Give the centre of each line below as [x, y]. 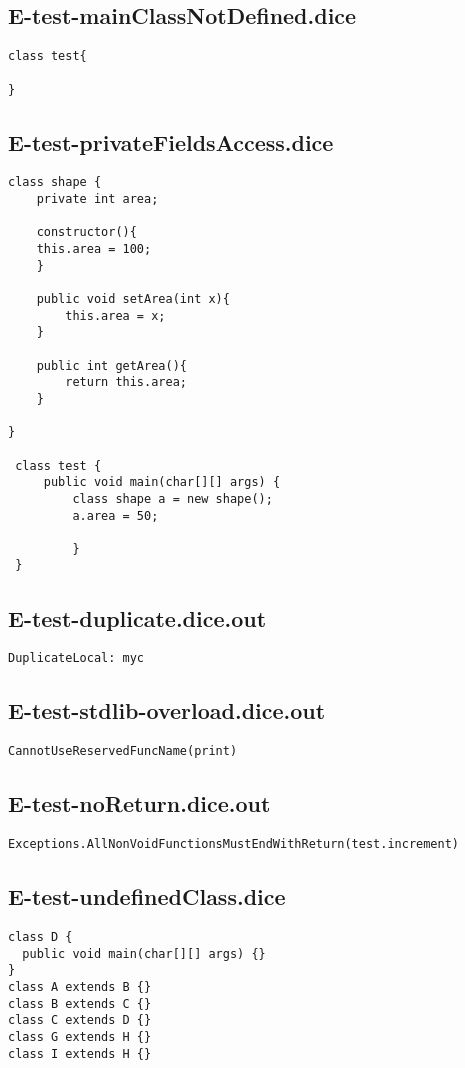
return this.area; [126, 382]
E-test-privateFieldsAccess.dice [171, 141]
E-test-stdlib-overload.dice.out [167, 710]
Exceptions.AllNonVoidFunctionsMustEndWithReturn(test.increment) [234, 844]
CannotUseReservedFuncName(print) [123, 751]
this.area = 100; [94, 249]
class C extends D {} [80, 1020]
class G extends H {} [80, 1036]
